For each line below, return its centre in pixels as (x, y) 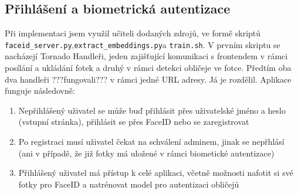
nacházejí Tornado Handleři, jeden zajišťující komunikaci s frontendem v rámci (146, 56)
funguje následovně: (40, 91)
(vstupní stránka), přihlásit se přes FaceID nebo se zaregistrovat (134, 122)
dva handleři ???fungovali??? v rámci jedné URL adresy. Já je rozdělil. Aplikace (148, 79)
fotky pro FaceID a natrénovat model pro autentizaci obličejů (129, 184)
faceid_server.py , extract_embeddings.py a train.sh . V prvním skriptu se (143, 44)
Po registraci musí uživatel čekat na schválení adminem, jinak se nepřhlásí (151, 142)
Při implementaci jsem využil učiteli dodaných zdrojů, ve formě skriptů (133, 33)
